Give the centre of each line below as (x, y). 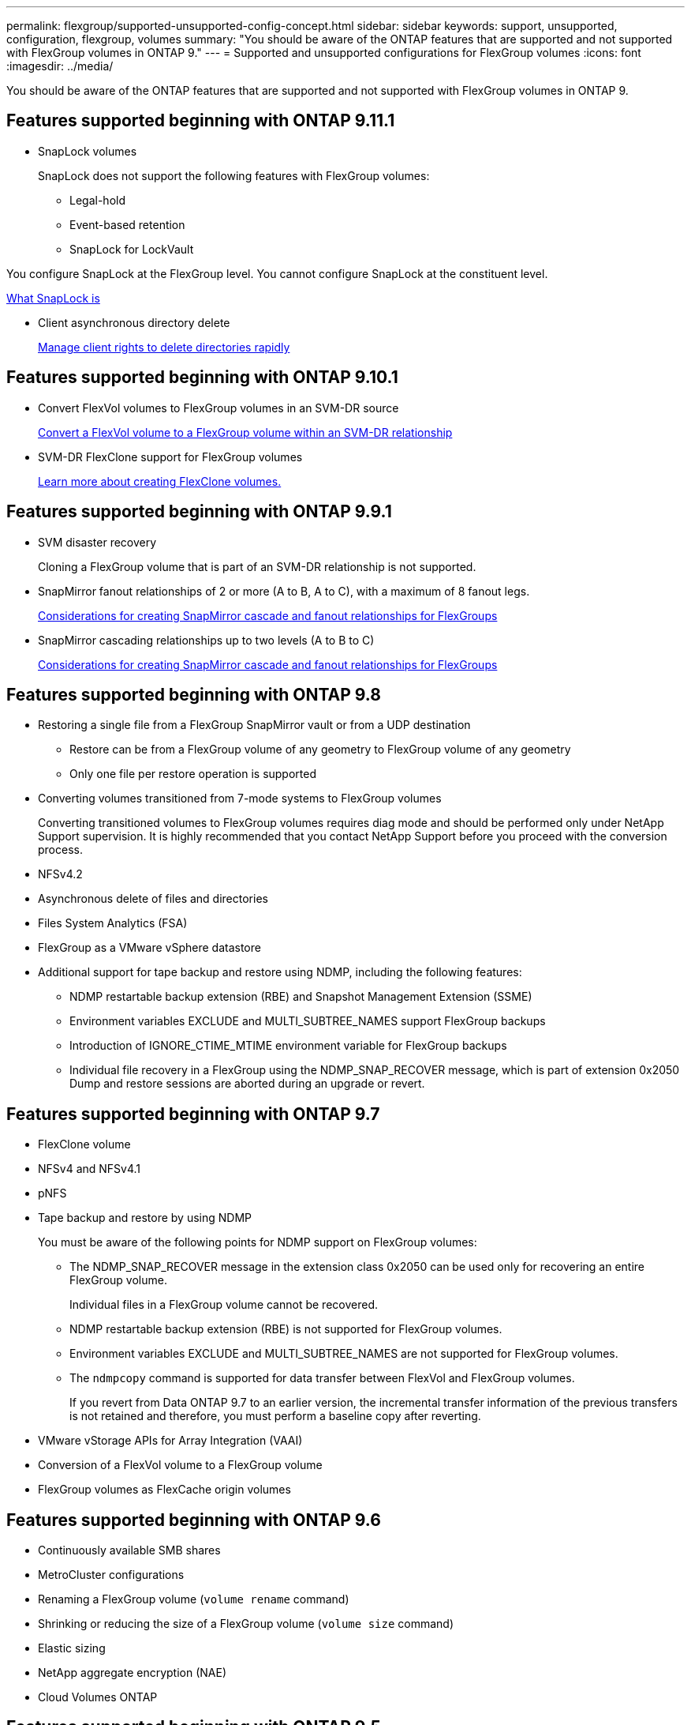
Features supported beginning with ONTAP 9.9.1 (199, 512)
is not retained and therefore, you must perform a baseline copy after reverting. (275, 1416)
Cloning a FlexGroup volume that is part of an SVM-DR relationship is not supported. (257, 566)
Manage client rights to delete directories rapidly (164, 347)
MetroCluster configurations (111, 1575)
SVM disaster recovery (97, 542)
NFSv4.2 (60, 874)
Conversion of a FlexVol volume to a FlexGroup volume (180, 1465)
